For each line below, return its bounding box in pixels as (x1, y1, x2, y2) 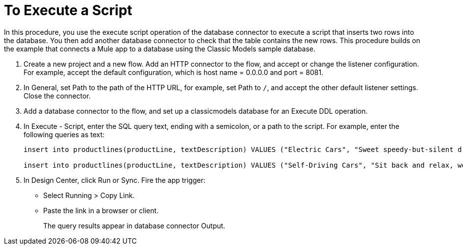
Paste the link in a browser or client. (43, 206, 159, 215)
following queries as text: (24, 130, 105, 139)
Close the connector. (24, 91, 91, 100)
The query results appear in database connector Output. (43, 221, 226, 230)
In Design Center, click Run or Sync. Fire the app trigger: (24, 175, 206, 184)
